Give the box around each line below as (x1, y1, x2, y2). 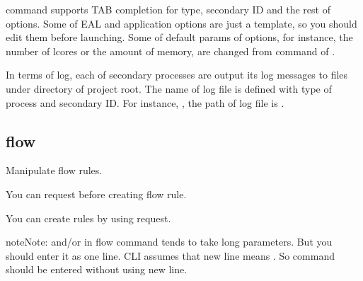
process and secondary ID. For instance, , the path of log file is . (6, 95, 284, 110)
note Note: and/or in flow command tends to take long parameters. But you (6, 234, 333, 249)
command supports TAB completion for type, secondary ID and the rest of (6, 2, 330, 16)
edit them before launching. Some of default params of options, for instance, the (6, 30, 353, 45)
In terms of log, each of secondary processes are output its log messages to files (6, 67, 348, 82)
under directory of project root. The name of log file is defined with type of (6, 81, 332, 96)
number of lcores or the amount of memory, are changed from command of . (6, 43, 335, 58)
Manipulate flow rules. (6, 163, 103, 178)
